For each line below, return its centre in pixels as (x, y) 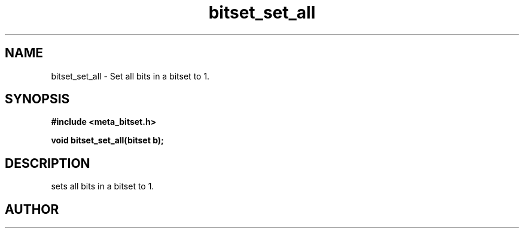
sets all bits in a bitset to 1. (103, 186)
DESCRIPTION (48, 163)
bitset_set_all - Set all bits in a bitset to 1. (130, 76)
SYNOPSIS (37, 99)
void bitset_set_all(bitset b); (107, 140)
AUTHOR (32, 209)
